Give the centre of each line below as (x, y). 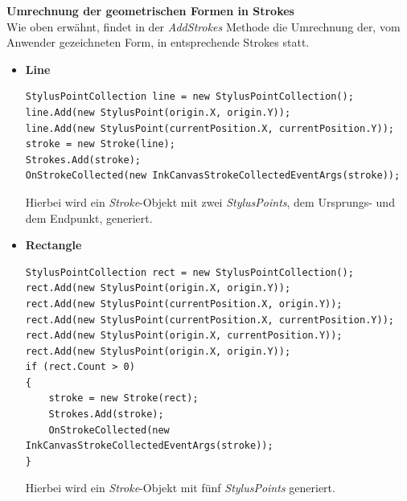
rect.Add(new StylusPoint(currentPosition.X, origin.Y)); (184, 304)
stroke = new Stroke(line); (100, 144)
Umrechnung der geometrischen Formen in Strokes (150, 10)
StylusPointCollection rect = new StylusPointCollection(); (189, 272)
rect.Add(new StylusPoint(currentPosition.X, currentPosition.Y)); (210, 320)
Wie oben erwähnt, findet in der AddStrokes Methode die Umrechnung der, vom (203, 26)
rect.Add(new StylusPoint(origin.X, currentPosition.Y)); (184, 336)
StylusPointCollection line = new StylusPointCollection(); (189, 97)
